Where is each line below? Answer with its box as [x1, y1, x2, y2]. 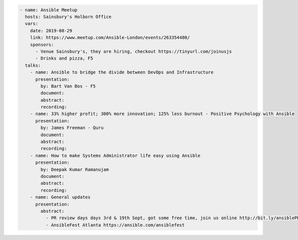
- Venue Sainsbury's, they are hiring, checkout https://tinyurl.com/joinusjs [35, 49, 232, 54]
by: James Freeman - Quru [40, 125, 104, 131]
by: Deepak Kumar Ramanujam [40, 167, 109, 172]
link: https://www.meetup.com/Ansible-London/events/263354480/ [30, 35, 190, 41]
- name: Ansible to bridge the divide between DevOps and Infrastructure [30, 69, 214, 75]
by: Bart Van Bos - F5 [40, 83, 96, 89]
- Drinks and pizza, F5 [35, 56, 93, 61]
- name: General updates [30, 194, 91, 200]
